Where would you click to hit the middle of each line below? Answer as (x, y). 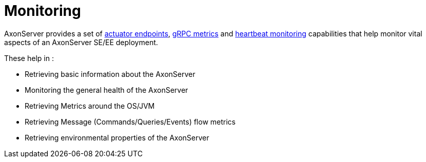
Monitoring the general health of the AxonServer (106, 90)
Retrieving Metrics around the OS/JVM (90, 106)
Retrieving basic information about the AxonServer (110, 74)
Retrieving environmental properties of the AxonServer (117, 137)
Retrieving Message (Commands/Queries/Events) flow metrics (130, 121)
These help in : (29, 58)
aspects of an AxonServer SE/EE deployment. (81, 42)
